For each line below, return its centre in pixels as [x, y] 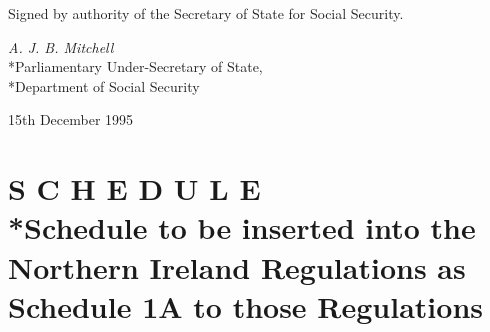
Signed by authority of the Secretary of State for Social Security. [206, 13]
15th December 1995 [71, 119]
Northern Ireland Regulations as [237, 266]
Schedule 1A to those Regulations [245, 305]
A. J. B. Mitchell [61, 46]
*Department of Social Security [104, 85]
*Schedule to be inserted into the [242, 227]
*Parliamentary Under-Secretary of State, [135, 66]
